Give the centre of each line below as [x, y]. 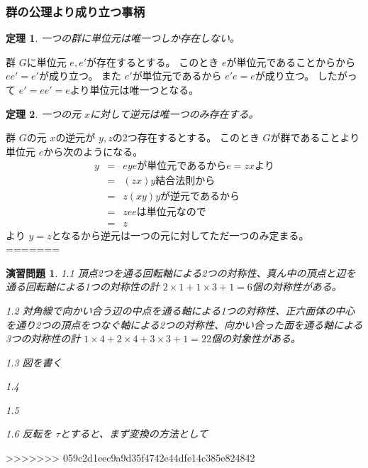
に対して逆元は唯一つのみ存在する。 [174, 113]
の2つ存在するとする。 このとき [186, 137]
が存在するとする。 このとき [153, 61]
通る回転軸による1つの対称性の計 [83, 287]
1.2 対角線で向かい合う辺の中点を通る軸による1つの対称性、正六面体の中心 [180, 310]
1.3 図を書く [34, 362]
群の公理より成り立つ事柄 [75, 11]
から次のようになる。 [93, 151]
